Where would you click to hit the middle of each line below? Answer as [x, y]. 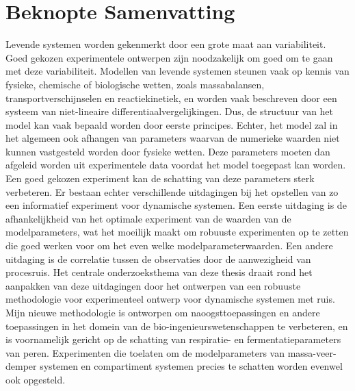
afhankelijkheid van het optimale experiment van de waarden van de [148, 218]
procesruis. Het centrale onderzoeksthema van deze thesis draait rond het [159, 272]
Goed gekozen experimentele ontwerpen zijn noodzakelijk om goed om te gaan [169, 57]
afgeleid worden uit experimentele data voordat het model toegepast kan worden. [176, 165]
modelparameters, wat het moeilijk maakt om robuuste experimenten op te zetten [177, 232]
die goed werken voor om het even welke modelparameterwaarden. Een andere [169, 245]
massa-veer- [312, 352]
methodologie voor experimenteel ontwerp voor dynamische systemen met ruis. [170, 299]
